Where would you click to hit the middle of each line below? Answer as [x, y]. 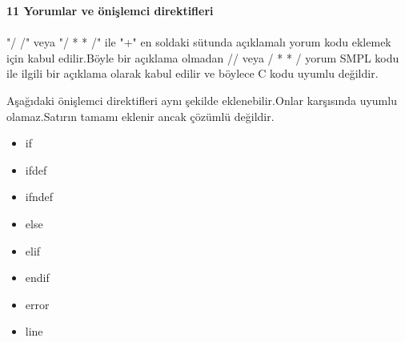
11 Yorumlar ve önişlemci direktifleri [110, 10]
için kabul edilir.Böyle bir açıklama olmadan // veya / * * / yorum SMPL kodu [203, 57]
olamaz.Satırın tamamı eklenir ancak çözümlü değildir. [140, 116]
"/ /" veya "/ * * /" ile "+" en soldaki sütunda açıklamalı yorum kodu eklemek [199, 42]
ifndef [39, 197]
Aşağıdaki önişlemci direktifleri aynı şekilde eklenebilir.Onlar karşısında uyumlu [202, 100]
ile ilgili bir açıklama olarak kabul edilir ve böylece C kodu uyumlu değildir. [192, 73]
